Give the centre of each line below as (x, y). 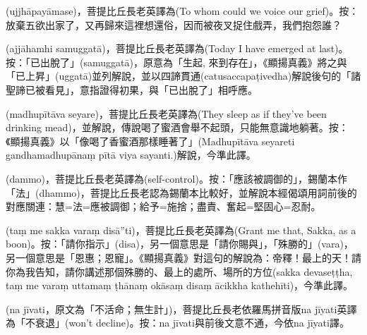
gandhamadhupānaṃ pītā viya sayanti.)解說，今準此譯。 (131, 155)
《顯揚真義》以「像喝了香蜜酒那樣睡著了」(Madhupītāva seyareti (150, 141)
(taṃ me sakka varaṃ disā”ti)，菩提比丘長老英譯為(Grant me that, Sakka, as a (181, 230)
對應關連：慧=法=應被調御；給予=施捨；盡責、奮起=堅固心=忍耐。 (163, 206)
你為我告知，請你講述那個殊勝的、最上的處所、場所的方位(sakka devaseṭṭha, (179, 271)
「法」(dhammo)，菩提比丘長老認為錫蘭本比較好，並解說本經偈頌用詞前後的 (181, 192)
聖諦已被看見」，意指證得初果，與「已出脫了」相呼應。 (132, 89)
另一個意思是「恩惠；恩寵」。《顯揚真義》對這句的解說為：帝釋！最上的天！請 (183, 257)
